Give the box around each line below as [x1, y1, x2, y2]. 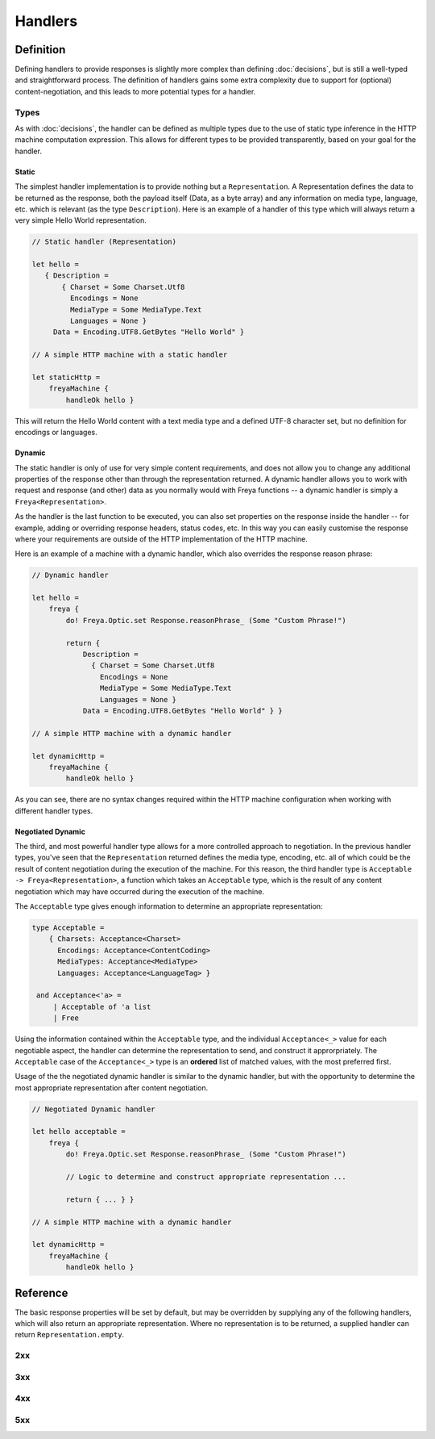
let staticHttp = [31, 373, 101, 382]
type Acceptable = [31, 923, 105, 932]
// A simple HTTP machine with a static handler [31, 350, 228, 359]
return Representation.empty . [14, 1330, 125, 1340]
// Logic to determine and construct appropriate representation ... [65, 1173, 346, 1182]
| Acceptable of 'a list [52, 1002, 151, 1011]
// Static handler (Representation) [31, 237, 177, 246]
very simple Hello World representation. [14, 215, 147, 225]
